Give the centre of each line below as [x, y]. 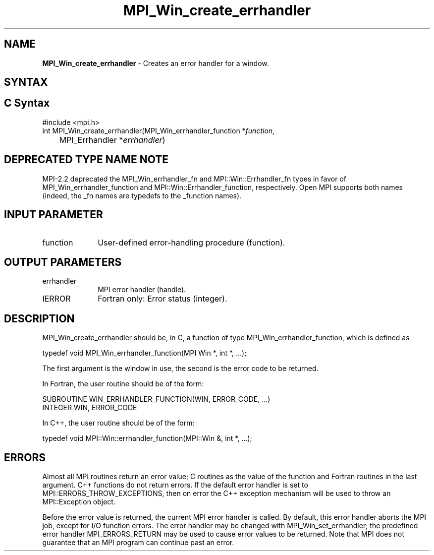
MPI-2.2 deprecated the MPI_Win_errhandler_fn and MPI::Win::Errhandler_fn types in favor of [194, 179]
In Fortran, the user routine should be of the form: [123, 384]
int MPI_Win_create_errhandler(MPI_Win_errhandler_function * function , [159, 130]
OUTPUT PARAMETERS [63, 262]
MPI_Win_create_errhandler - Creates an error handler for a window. [156, 63]
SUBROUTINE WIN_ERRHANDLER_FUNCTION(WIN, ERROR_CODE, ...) [156, 399]
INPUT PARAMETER [54, 215]
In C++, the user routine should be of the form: [118, 423]
